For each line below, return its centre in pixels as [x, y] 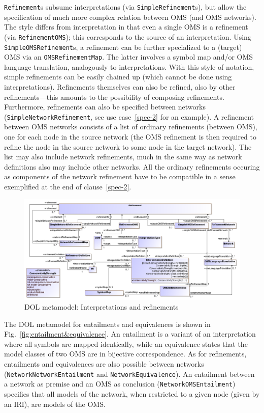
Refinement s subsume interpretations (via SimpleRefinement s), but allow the [125, 7]
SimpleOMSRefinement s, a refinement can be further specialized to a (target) [123, 47]
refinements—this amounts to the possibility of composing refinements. [114, 97]
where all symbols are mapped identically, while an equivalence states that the [126, 343]
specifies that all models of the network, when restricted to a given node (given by [132, 393]
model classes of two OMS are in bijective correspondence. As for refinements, [125, 354]
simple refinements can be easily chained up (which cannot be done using [118, 77]
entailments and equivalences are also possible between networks [104, 364]
